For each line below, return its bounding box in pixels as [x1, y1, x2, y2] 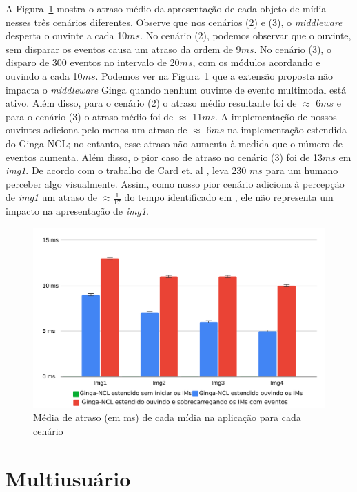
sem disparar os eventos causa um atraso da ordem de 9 [6, 41, 241, 56]
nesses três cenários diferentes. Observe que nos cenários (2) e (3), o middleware [6, 14, 343, 29]
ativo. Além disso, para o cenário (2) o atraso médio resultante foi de [6, 96, 297, 110]
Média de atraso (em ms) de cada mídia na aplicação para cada [33, 410, 301, 425]
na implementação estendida [227, 122, 347, 137]
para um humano [265, 163, 338, 178]
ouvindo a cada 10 [6, 68, 83, 83]
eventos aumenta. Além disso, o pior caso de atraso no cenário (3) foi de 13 [6, 149, 323, 164]
